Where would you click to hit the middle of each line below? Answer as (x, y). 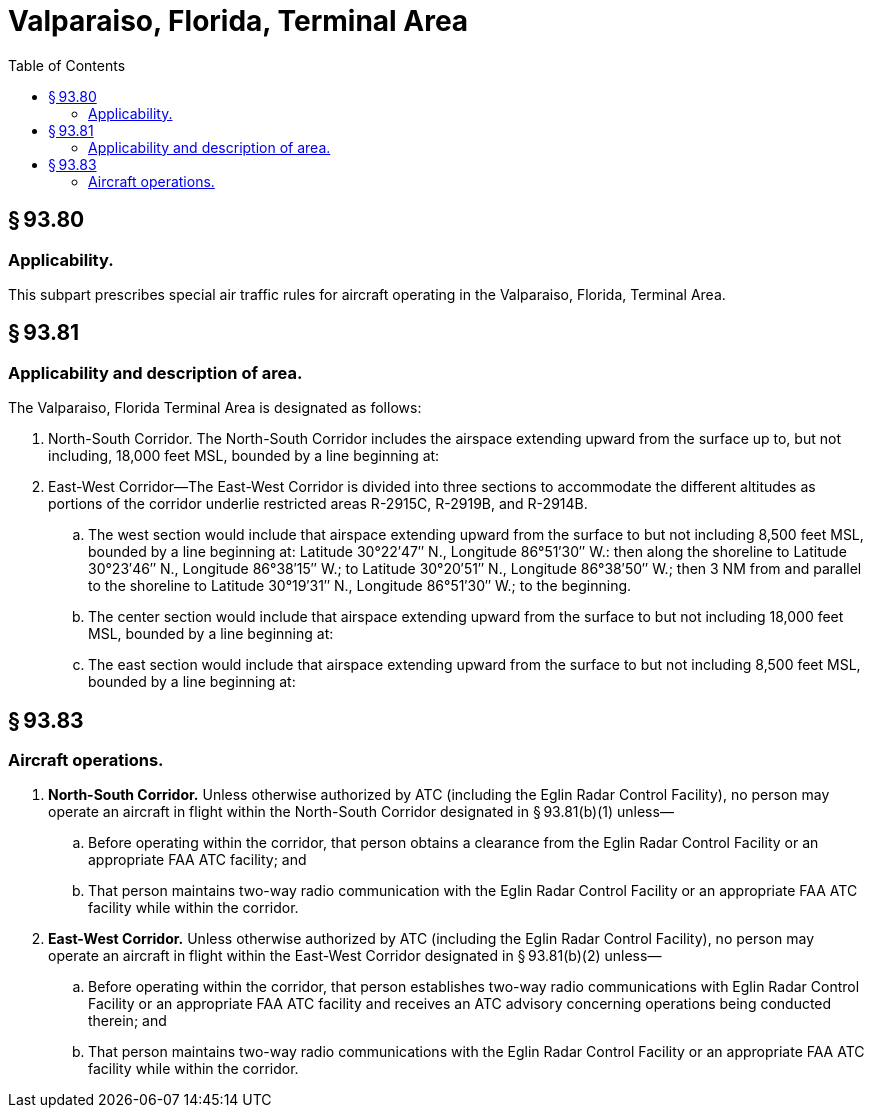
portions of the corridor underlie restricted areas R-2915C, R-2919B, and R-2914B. (318, 504)
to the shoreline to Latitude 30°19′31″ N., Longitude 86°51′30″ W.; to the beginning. (360, 586)
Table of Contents (67, 65)
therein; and (127, 1021)
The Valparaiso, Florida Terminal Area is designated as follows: (215, 408)
